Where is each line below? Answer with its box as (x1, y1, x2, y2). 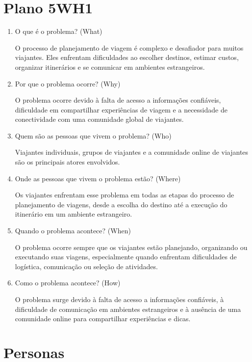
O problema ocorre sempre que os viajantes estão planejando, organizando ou (15, 242, 248, 252)
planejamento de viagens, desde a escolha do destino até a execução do (15, 199, 227, 209)
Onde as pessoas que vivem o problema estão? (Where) (15, 173, 181, 183)
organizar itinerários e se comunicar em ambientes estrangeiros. (15, 61, 205, 72)
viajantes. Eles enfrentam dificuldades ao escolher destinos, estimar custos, (15, 52, 239, 62)
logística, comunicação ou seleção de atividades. (15, 261, 158, 271)
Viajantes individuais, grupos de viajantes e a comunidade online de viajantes (15, 147, 249, 157)
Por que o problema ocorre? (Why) (15, 78, 121, 88)
